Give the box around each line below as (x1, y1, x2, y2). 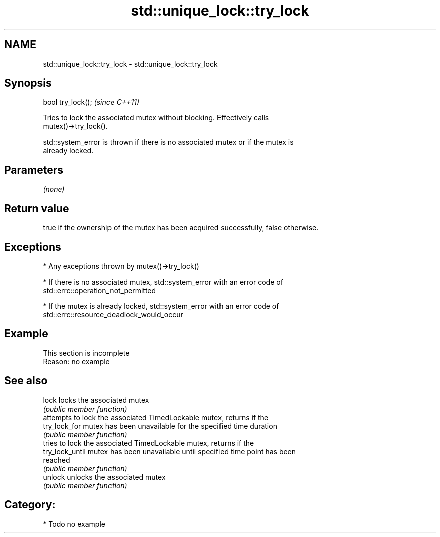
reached (43, 455, 70, 464)
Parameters (4, 163, 63, 176)
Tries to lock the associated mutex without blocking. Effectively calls (43, 113, 269, 122)
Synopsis (4, 77, 52, 90)
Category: (4, 498, 56, 511)
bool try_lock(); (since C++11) (43, 98, 140, 107)
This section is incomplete (43, 348, 130, 357)
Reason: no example (43, 357, 110, 366)
